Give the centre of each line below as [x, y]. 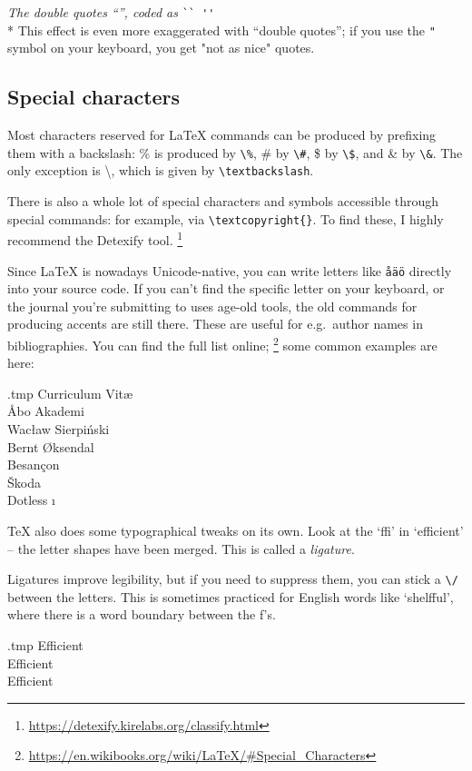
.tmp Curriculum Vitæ [70, 393]
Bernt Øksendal [51, 446]
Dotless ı [31, 500]
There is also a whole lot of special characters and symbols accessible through [223, 201]
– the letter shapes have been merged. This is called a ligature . [181, 548]
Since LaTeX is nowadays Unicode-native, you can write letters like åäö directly [230, 270]
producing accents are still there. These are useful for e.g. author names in [215, 324]
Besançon [34, 465]
